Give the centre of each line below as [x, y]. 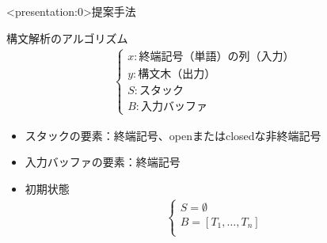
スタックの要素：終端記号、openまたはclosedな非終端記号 [173, 135]
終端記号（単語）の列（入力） [217, 57]
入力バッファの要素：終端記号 [103, 162]
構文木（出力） [177, 74]
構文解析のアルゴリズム [67, 38]
